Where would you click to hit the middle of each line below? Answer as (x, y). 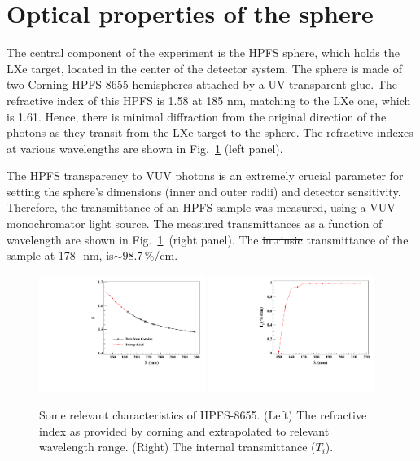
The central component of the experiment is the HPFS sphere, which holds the (203, 53)
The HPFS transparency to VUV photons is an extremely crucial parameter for (205, 176)
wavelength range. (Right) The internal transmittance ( (177, 447)
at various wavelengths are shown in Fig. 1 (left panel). (145, 148)
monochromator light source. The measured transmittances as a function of (195, 224)
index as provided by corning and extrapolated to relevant (184, 430)
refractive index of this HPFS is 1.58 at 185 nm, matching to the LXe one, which (209, 100)
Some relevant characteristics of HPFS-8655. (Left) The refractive (203, 415)
